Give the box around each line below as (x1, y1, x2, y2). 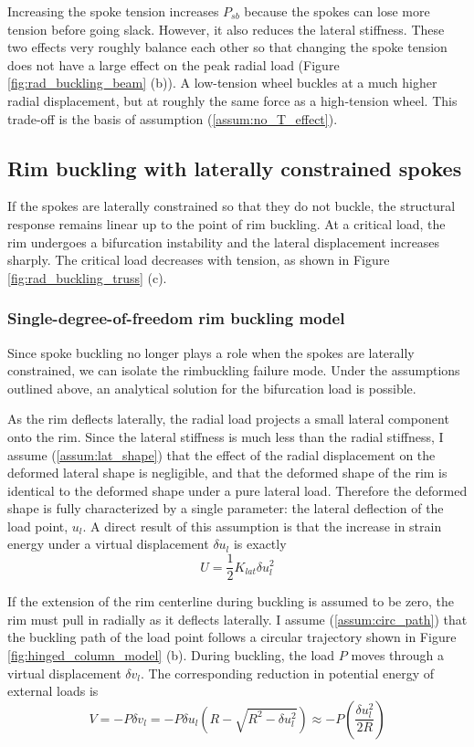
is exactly (233, 534, 287, 553)
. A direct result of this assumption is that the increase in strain (82, 516, 442, 535)
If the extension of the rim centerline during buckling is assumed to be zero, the (7, 592, 454, 611)
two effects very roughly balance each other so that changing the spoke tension (7, 37, 448, 57)
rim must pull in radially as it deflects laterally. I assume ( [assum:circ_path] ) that (7, 609, 468, 628)
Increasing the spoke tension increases (7, 2, 219, 20)
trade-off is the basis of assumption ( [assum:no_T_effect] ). (7, 109, 338, 128)
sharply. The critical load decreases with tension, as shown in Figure (7, 250, 390, 269)
